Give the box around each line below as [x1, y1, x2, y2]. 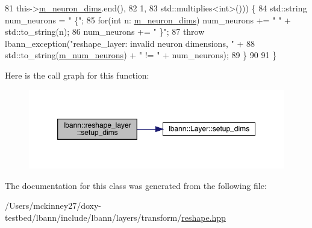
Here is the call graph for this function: [5, 68, 149, 81]
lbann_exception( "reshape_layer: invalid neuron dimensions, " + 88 [5, 37, 255, 49]
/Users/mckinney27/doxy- [5, 199, 102, 212]
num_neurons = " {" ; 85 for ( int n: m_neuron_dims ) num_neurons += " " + [5, 13, 291, 26]
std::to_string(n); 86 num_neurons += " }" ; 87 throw [5, 25, 205, 38]
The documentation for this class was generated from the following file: [5, 179, 267, 191]
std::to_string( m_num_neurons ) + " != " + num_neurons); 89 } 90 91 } [5, 49, 277, 61]
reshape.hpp [181, 211, 226, 223]
